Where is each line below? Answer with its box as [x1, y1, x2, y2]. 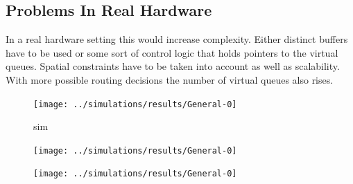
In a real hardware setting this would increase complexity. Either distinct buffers [6, 32, 348, 46]
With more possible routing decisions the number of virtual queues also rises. [6, 72, 334, 86]
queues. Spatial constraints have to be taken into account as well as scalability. [6, 59, 340, 73]
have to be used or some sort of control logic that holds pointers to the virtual [6, 45, 338, 59]
